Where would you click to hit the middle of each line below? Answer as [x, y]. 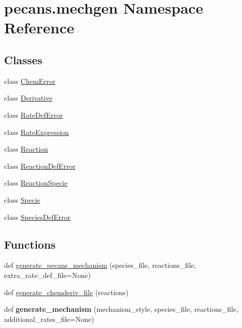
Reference [39, 28]
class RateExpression [36, 132]
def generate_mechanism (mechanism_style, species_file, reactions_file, [121, 309]
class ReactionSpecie [36, 183]
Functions [30, 244]
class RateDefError [33, 114]
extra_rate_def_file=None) [48, 275]
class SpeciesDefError [37, 217]
